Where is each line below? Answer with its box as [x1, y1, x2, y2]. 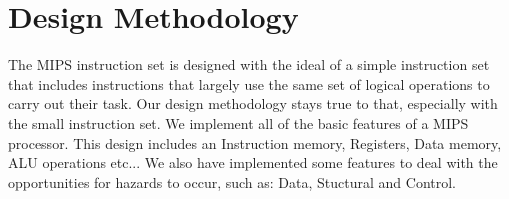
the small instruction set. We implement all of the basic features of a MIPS [8, 112, 469, 133]
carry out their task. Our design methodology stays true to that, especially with [8, 93, 498, 114]
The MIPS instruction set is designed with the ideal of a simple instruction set [8, 54, 490, 75]
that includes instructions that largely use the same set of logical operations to [8, 73, 490, 94]
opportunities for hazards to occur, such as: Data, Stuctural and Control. [8, 171, 457, 192]
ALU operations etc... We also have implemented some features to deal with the [8, 152, 498, 173]
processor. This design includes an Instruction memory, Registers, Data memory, [8, 132, 502, 153]
